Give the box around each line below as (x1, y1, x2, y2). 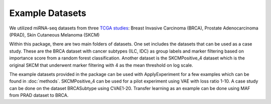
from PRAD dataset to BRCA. (9, 92, 69, 98)
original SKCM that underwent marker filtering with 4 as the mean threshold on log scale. (9, 62, 193, 68)
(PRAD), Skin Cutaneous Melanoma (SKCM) (9, 31, 100, 37)
